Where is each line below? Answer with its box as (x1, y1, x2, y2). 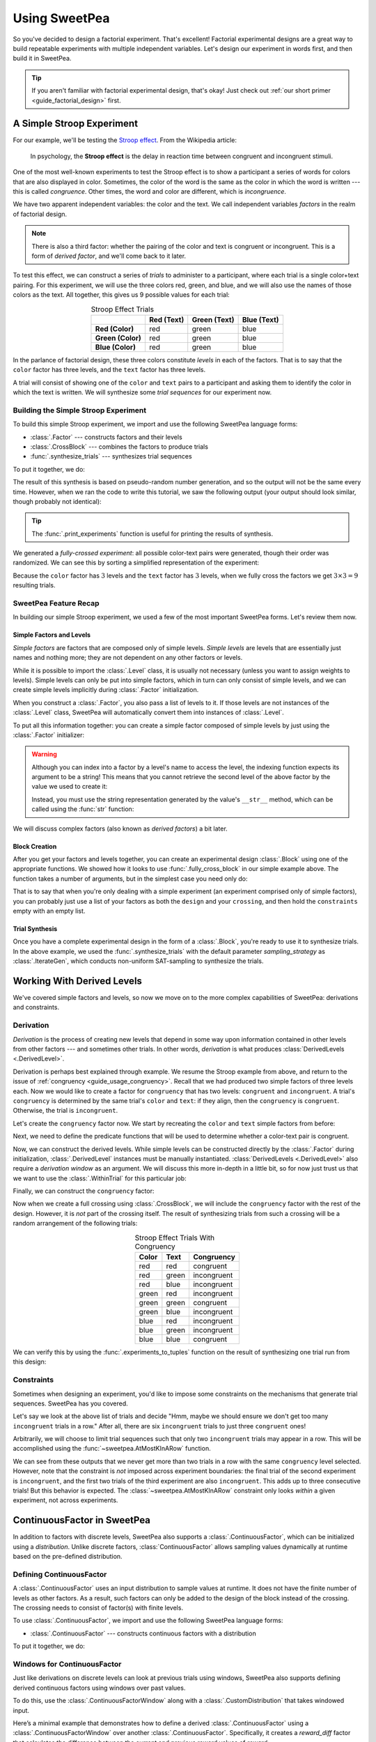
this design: (13, 1357, 47, 1366)
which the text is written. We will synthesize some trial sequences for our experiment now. (13, 388, 272, 396)
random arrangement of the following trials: (13, 1219, 138, 1228)
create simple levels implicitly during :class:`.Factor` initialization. (13, 686, 199, 694)
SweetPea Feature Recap (13, 599, 100, 608)
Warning (31, 750, 57, 759)
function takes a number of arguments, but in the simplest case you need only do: (13, 874, 248, 883)
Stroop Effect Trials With (134, 1233, 215, 1242)
